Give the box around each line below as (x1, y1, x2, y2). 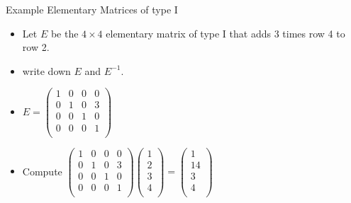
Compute (22, 163, 62, 178)
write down (22, 63, 71, 78)
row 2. (22, 40, 50, 54)
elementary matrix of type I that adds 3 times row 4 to (106, 25, 345, 40)
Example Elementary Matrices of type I (6, 2, 178, 16)
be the (50, 25, 79, 40)
